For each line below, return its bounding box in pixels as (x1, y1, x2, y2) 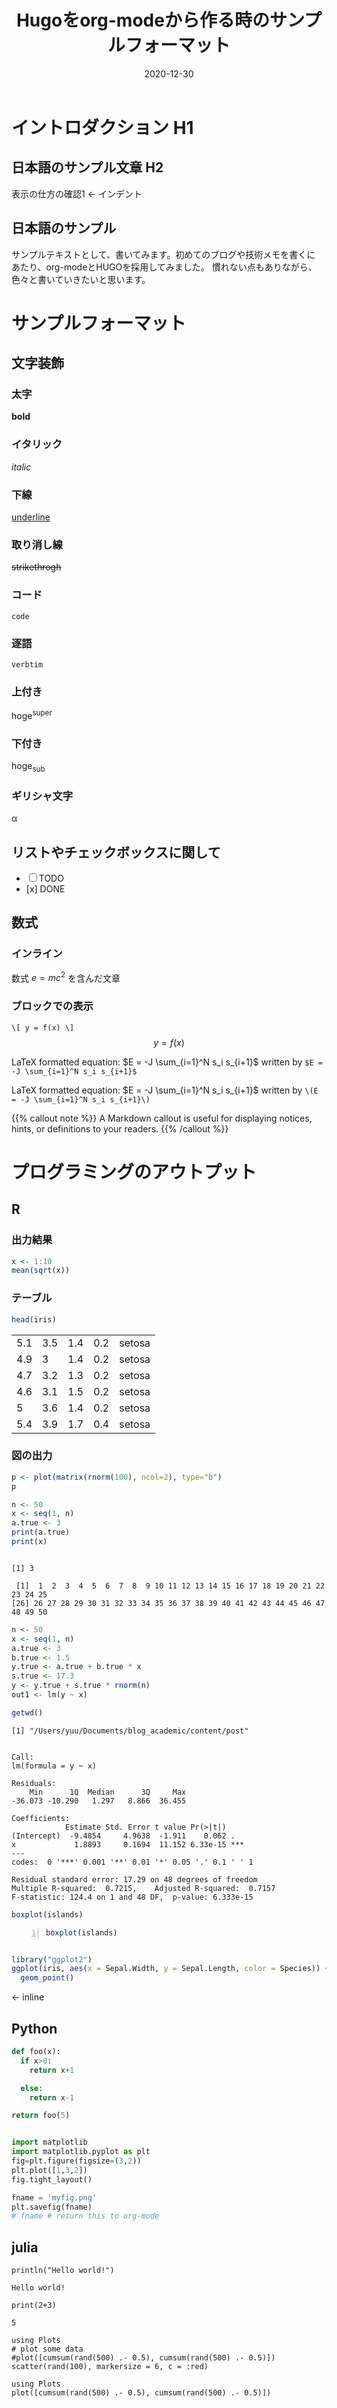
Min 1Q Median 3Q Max (29, 1787, 187, 1797)
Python (11, 2020, 58, 2037)
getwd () (11, 1707, 44, 1718)
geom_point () (20, 1973, 75, 1983)
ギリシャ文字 (11, 789, 74, 803)
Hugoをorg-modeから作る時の (15, 9, 270, 32)
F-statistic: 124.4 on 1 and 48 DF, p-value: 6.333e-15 (11, 1892, 254, 1902)
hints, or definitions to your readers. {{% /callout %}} (11, 1122, 229, 1135)
